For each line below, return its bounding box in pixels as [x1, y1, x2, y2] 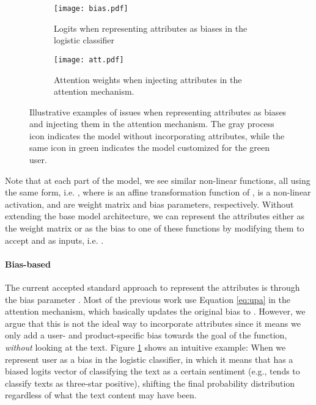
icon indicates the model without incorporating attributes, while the [29, 129, 285, 142]
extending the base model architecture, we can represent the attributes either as [5, 210, 305, 222]
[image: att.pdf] [54, 55, 124, 64]
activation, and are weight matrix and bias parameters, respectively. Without [5, 197, 294, 210]
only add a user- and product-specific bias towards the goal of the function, [5, 329, 287, 341]
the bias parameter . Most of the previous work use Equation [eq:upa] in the [5, 293, 290, 305]
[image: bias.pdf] [54, 4, 128, 13]
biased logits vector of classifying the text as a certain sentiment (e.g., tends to [5, 365, 300, 378]
